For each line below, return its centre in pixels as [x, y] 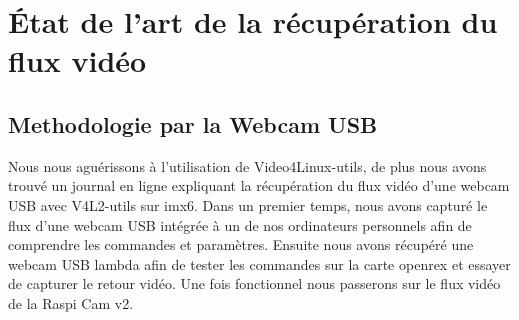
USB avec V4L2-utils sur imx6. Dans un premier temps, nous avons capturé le [248, 204]
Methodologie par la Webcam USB [193, 123]
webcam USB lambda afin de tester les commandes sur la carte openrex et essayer [259, 263]
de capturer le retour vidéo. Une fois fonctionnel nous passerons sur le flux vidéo [254, 283]
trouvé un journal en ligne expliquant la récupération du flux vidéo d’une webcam [259, 185]
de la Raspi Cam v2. [71, 302]
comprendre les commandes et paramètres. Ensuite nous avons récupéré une [241, 244]
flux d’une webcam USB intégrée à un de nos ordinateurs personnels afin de [240, 224]
